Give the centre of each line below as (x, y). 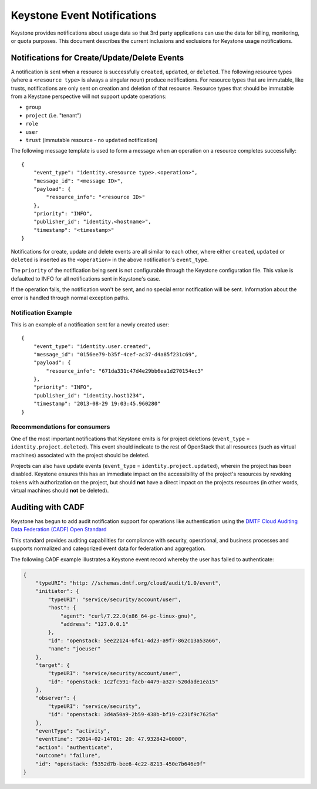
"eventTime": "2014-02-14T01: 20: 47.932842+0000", (112, 739)
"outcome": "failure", (68, 756)
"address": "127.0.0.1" (95, 624)
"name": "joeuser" (74, 649)
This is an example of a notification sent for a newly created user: (90, 324)
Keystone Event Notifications (84, 15)
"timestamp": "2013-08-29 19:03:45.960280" (97, 404)
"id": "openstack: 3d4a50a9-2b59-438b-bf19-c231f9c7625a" (133, 714)
